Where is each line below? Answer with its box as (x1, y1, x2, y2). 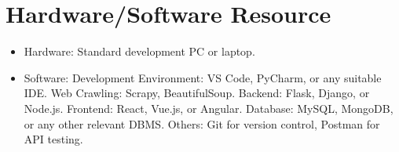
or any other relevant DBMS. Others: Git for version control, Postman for (24, 115, 380, 132)
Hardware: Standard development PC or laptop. (24, 43, 255, 60)
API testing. (24, 131, 83, 147)
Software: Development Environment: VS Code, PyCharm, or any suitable (24, 69, 382, 85)
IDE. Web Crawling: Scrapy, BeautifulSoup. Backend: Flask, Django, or (24, 85, 370, 101)
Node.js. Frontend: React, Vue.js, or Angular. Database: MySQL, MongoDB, (24, 100, 394, 116)
